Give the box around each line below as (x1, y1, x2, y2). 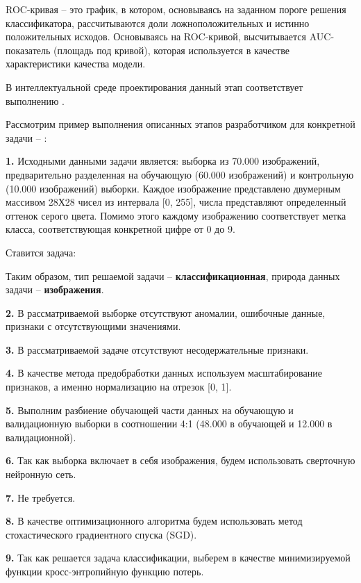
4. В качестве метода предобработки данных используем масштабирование (6, 366, 322, 380)
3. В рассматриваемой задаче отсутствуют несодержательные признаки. (6, 342, 309, 356)
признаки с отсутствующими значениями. (6, 319, 181, 334)
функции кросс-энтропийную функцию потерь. (6, 564, 204, 578)
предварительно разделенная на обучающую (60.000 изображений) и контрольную (6, 167, 354, 181)
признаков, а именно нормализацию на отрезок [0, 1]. (6, 379, 232, 394)
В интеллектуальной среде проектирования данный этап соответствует (6, 79, 303, 94)
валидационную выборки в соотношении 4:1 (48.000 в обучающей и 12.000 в (6, 416, 333, 431)
